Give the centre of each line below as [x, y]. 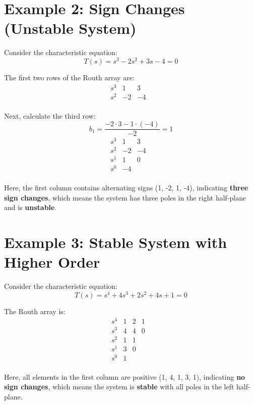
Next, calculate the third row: [50, 115]
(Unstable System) [70, 28]
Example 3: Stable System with [116, 242]
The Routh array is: [35, 311]
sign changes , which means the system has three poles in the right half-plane [125, 197]
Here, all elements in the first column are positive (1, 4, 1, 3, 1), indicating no [125, 376]
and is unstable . [30, 207]
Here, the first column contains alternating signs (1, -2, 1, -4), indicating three [126, 187]
